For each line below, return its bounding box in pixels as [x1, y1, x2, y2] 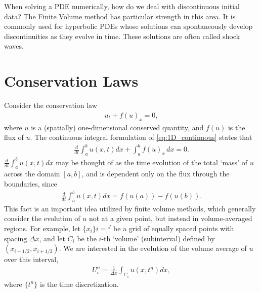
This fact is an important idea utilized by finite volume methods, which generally [4, 203, 256, 213]
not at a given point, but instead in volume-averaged [89, 213, 252, 224]
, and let [39, 233, 65, 243]
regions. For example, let [4, 223, 80, 234]
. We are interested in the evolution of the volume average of [59, 243, 247, 253]
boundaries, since [4, 178, 57, 189]
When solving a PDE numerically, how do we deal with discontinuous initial [4, 1, 240, 11]
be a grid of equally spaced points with [113, 223, 234, 234]
